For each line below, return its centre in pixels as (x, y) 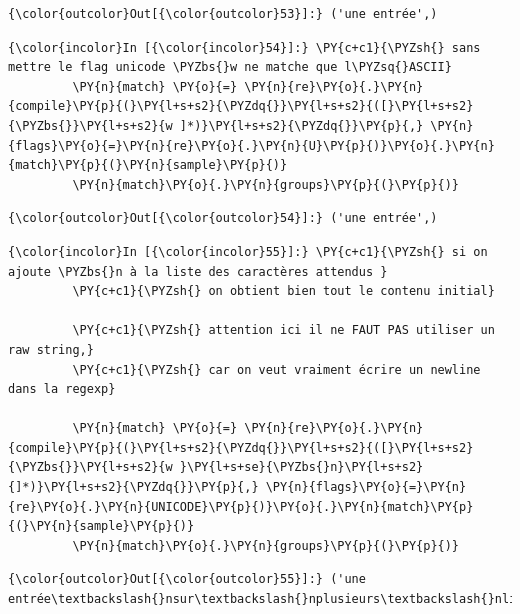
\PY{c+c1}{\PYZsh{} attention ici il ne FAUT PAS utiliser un (283, 330)
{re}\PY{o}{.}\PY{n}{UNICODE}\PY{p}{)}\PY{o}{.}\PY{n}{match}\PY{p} (241, 506)
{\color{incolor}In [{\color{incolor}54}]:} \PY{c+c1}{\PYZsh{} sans (244, 47)
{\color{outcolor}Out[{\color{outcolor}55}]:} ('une (187, 579)
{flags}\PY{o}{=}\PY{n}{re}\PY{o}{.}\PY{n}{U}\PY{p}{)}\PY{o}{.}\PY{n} (251, 145)
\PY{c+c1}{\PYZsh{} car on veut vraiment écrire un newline (276, 369)
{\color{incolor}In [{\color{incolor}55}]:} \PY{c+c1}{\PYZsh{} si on (248, 251)
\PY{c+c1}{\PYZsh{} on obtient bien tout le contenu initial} (283, 291)
